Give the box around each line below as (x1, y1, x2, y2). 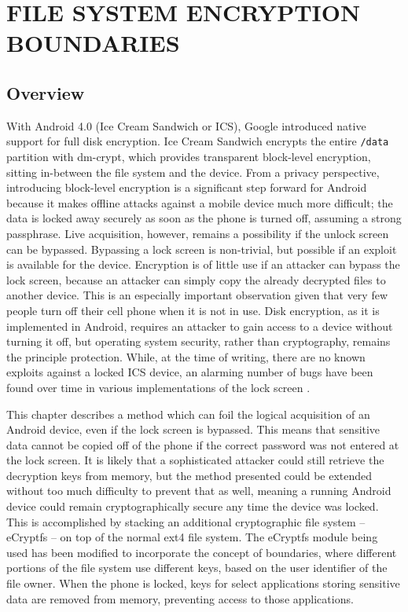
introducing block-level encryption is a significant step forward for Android (6, 179, 367, 196)
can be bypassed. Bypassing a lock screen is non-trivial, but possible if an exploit (6, 240, 397, 257)
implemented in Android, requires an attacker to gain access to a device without (6, 317, 393, 334)
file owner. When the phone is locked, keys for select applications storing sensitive (6, 575, 400, 592)
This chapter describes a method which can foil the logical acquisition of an (6, 405, 370, 422)
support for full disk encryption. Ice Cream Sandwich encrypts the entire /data (6, 133, 389, 149)
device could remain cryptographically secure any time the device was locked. (6, 498, 379, 515)
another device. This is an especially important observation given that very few (6, 287, 388, 303)
